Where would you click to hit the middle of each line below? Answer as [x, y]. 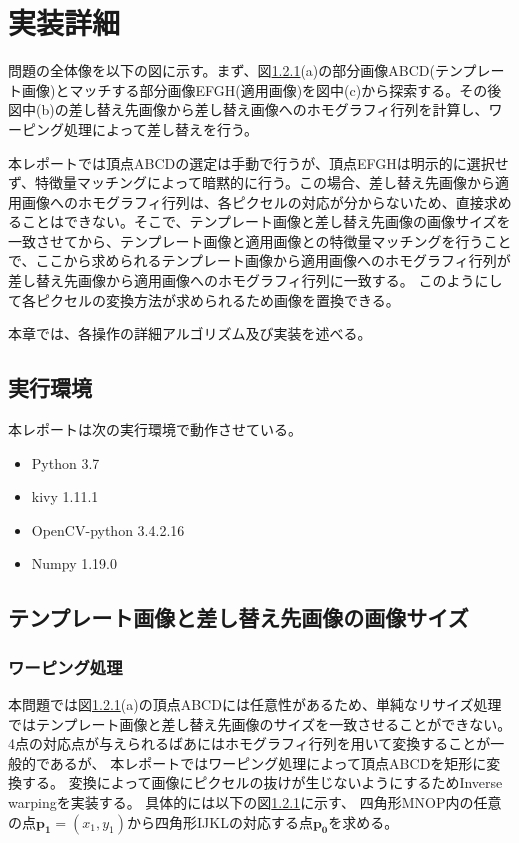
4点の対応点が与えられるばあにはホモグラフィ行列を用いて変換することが [249, 743]
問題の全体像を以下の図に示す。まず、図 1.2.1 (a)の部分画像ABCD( [221, 70]
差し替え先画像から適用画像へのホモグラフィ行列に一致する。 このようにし [255, 280]
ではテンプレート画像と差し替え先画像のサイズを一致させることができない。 [260, 723]
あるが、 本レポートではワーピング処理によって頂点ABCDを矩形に [268, 762]
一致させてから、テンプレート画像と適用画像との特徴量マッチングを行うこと [260, 240]
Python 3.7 [65, 462]
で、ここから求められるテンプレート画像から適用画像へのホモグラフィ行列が [259, 260]
